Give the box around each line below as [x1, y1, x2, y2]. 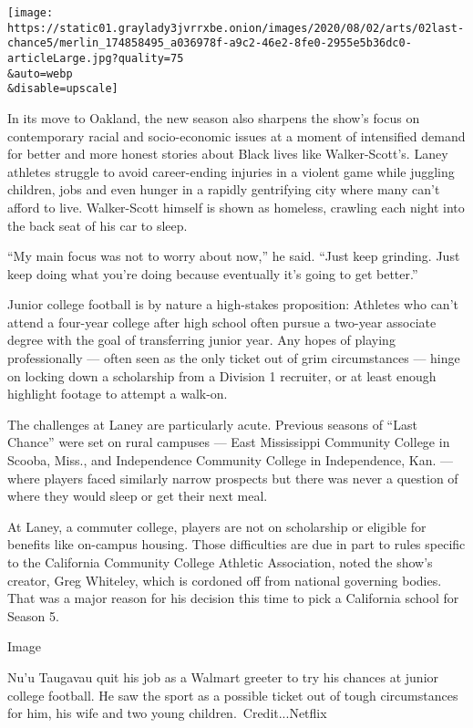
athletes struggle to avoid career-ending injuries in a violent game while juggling [7, 161, 455, 181]
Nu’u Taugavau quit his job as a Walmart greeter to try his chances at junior [7, 667, 439, 686]
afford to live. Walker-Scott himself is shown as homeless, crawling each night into [7, 197, 465, 216]
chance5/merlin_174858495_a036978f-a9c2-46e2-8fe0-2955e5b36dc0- [7, 36, 412, 50]
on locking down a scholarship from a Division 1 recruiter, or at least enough [7, 366, 437, 385]
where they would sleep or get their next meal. [7, 486, 268, 505]
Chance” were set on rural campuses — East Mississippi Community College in [7, 432, 450, 452]
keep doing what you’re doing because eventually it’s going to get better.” [7, 264, 418, 283]
